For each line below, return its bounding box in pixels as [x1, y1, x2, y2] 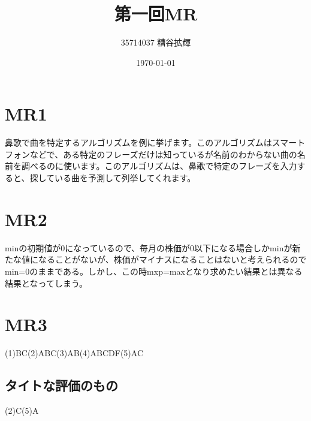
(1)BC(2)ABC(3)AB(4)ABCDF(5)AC [5, 347, 143, 359]
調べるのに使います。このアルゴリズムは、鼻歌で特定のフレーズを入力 [21, 160, 297, 172]
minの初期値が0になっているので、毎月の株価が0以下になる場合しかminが [5, 241, 292, 254]
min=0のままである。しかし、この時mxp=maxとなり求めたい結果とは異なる [5, 264, 303, 277]
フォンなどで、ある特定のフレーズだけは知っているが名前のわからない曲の [5, 148, 297, 160]
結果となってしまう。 [5, 276, 88, 289]
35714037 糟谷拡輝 [120, 36, 191, 49]
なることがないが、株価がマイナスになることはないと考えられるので [38, 253, 307, 266]
